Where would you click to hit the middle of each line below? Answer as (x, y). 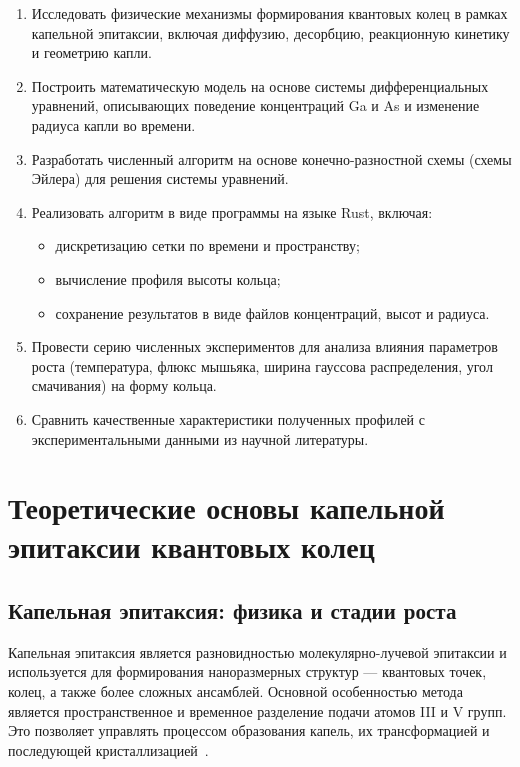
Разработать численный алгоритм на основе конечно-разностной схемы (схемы (271, 158)
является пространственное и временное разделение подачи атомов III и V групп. (257, 710)
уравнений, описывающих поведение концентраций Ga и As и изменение (255, 105)
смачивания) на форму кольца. (124, 385)
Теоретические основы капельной (226, 507)
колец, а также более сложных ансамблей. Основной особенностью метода (235, 691)
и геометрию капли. (91, 52)
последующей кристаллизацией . (108, 749)
